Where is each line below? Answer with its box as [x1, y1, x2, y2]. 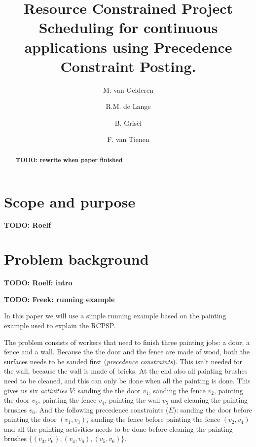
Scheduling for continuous [38, 17, 218, 37]
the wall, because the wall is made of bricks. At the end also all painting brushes [4, 366, 248, 376]
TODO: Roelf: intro [4, 277, 73, 288]
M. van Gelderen [103, 84, 154, 95]
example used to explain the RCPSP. [4, 320, 116, 330]
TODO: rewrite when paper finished [15, 155, 123, 164]
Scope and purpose [4, 191, 136, 211]
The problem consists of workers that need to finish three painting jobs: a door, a [4, 337, 250, 347]
